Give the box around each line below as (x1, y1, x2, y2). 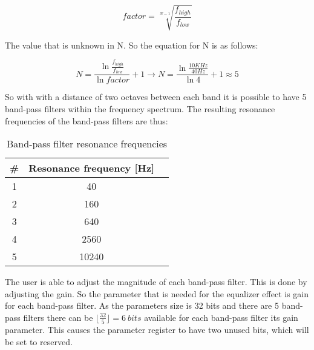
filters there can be (23, 311, 93, 323)
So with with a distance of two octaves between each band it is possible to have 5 (5, 90, 307, 103)
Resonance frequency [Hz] (28, 161, 155, 175)
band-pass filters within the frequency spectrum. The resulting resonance (5, 102, 275, 115)
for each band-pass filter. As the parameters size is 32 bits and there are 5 (5, 299, 279, 312)
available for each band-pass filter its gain (144, 311, 298, 323)
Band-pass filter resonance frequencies (7, 136, 168, 151)
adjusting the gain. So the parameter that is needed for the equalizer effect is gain (5, 287, 309, 300)
